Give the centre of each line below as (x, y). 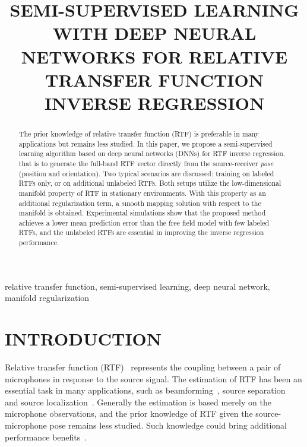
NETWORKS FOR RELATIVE (154, 56)
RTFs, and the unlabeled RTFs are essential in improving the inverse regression (141, 232)
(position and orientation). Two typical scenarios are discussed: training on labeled (146, 173)
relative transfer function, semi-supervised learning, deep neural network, (137, 286)
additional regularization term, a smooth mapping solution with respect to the (140, 203)
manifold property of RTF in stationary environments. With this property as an (142, 193)
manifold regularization (47, 298)
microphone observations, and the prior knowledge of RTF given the (129, 413)
